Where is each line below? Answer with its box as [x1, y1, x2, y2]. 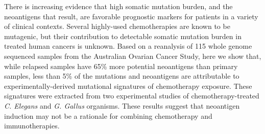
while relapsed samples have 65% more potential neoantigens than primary [4, 60, 238, 71]
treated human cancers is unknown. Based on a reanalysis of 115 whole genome [4, 41, 252, 51]
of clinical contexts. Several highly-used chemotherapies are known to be [4, 21, 230, 31]
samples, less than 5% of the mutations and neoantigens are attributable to [4, 71, 239, 81]
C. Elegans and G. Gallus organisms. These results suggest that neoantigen [4, 100, 240, 111]
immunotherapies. [4, 120, 60, 131]
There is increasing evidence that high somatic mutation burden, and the [4, 1, 233, 11]
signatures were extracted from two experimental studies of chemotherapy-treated [4, 90, 259, 101]
